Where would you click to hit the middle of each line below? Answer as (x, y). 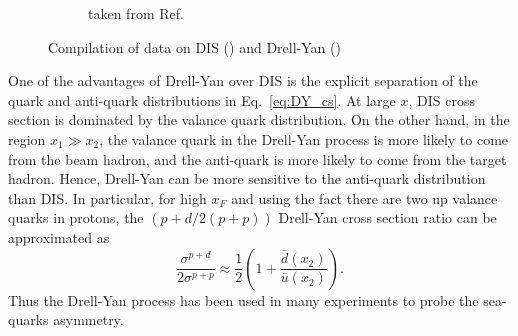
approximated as (59, 236)
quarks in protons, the (76, 217)
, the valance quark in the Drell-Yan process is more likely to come (304, 138)
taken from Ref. (136, 13)
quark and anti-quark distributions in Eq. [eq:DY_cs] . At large (202, 99)
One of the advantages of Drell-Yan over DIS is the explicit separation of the (243, 80)
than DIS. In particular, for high (107, 197)
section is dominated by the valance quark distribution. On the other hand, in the (259, 119)
